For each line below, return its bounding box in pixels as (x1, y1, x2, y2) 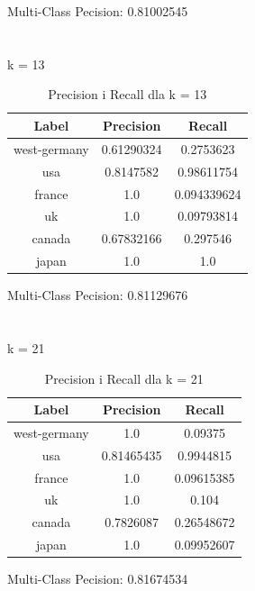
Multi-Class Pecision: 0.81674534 (7, 569, 188, 588)
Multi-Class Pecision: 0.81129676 (7, 286, 188, 305)
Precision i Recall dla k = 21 (44, 368, 204, 387)
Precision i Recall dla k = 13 (48, 85, 207, 104)
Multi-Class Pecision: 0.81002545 (7, 2, 188, 20)
